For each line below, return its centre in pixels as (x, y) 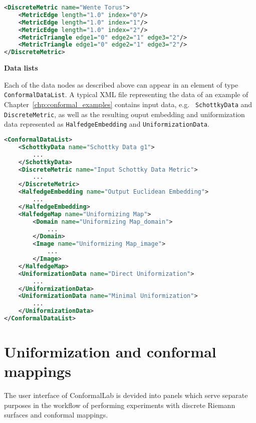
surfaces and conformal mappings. (56, 415)
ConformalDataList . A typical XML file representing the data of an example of (126, 94)
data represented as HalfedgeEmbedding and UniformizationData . (107, 124)
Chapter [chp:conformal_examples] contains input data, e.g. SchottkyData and (128, 104)
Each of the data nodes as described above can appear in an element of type (121, 84)
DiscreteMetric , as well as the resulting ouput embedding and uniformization (124, 114)
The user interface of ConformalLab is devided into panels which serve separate (126, 395)
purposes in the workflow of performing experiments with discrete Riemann (120, 405)
